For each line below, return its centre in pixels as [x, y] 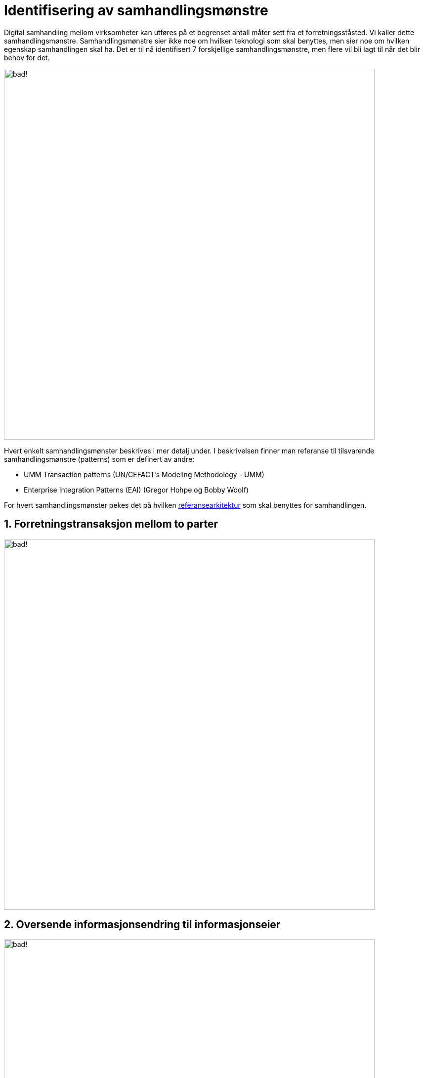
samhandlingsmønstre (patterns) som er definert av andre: [99, 459]
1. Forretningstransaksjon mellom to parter [111, 524]
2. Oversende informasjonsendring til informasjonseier [142, 925]
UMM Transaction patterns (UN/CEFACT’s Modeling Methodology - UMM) [144, 474]
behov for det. [27, 57]
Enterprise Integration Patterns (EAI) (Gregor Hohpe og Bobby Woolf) [136, 490]
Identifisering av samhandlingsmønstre [136, 10]
